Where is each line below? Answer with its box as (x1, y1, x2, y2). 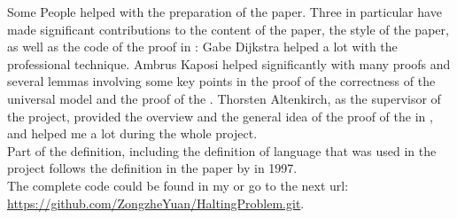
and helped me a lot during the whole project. (7, 124, 258, 143)
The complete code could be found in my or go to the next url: (7, 176, 349, 194)
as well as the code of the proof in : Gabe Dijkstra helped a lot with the (7, 37, 398, 56)
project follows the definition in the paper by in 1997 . (7, 159, 298, 177)
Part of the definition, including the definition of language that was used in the (7, 141, 437, 160)
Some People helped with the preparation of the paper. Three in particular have (7, 3, 442, 20)
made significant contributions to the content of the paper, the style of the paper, (7, 20, 449, 38)
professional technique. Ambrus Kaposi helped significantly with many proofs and (7, 54, 451, 73)
